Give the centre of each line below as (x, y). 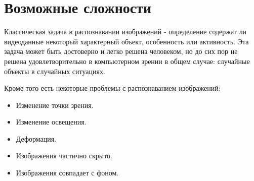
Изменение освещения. (51, 122)
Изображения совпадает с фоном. (67, 173)
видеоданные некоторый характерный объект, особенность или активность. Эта (126, 41)
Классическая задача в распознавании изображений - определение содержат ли (125, 32)
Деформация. (36, 138)
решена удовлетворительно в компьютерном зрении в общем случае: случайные (127, 61)
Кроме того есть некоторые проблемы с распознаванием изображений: (112, 88)
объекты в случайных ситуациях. (55, 71)
